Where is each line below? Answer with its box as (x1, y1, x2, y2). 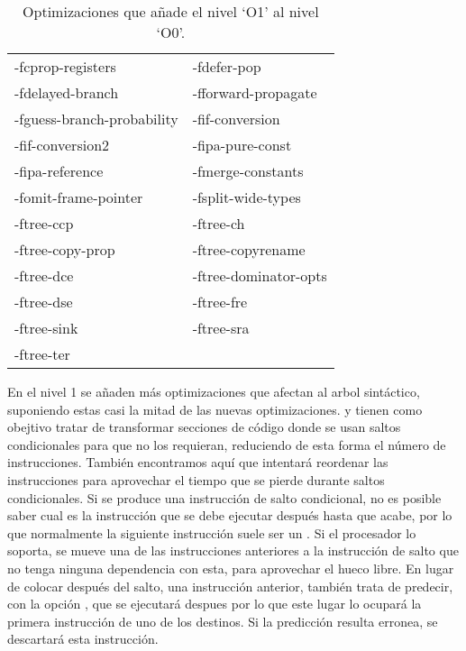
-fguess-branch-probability (14, 108, 178, 129)
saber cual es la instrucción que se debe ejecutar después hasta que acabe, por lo (7, 506, 452, 525)
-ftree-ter (14, 344, 70, 364)
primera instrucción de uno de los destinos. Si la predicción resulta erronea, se (7, 611, 438, 630)
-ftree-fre (192, 291, 248, 312)
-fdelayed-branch (14, 82, 119, 103)
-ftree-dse (14, 291, 73, 312)
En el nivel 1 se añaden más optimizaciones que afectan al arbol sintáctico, (7, 382, 420, 400)
